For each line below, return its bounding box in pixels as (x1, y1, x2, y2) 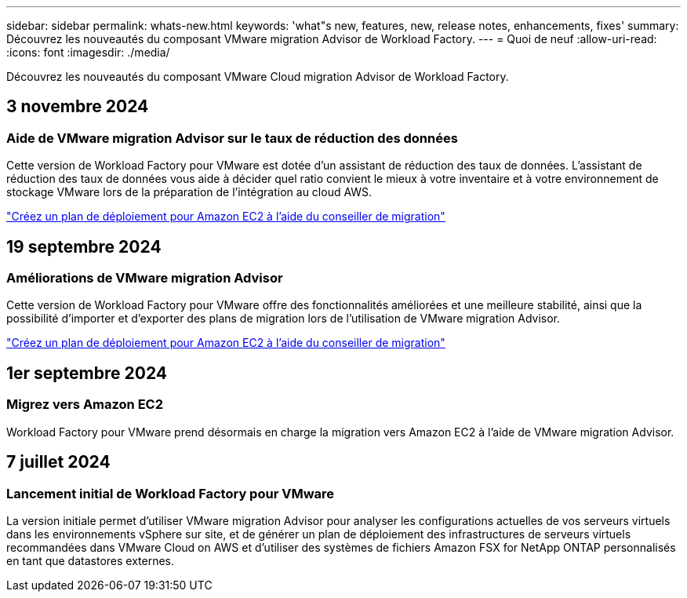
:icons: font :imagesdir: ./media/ (6, 46, 170, 59)
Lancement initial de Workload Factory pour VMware (6, 485, 335, 501)
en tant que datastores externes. (6, 553, 175, 567)
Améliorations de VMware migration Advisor (6, 270, 283, 286)
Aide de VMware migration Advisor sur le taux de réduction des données (6, 129, 458, 146)
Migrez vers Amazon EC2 (6, 396, 164, 413)
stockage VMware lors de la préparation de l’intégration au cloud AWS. (6, 185, 373, 199)
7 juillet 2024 (6, 452, 111, 472)
